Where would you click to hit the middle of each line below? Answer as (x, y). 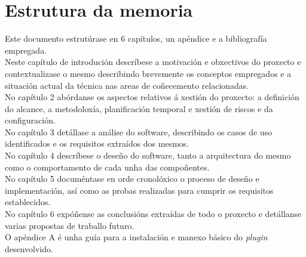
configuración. (30, 120)
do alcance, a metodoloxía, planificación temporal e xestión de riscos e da (139, 108)
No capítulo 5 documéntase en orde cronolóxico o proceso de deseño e (132, 179)
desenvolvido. (29, 248)
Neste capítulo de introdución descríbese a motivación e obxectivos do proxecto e (153, 62)
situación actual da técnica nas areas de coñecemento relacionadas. (127, 85)
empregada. (26, 50)
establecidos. (28, 202)
